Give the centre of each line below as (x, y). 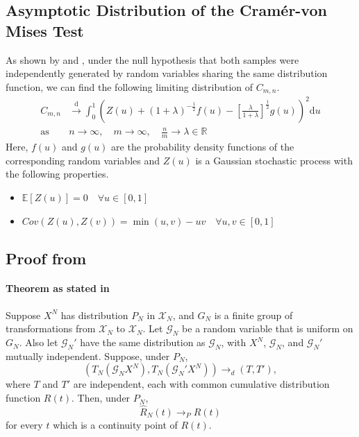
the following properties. (57, 174)
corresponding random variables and (83, 160)
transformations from (51, 328)
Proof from (46, 258)
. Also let (39, 342)
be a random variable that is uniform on (268, 328)
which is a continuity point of (115, 424)
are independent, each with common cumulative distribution (201, 384)
